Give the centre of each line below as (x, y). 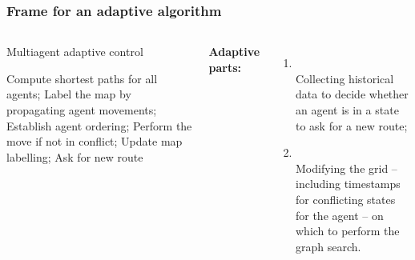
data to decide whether (352, 94)
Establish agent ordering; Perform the (99, 125)
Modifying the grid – (346, 168)
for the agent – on (339, 215)
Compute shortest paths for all (82, 78)
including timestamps (348, 184)
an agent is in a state (347, 110)
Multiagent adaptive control (75, 52)
